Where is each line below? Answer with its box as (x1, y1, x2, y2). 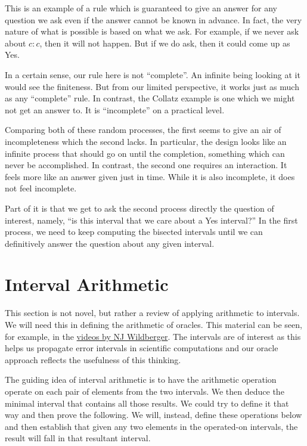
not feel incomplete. (5, 182, 77, 194)
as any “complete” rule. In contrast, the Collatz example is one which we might (5, 92, 295, 104)
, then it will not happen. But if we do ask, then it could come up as (39, 36, 290, 49)
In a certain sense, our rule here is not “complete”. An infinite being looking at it (5, 68, 300, 80)
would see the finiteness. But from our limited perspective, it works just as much (5, 80, 299, 92)
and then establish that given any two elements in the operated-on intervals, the (5, 420, 298, 432)
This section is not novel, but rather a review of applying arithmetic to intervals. (5, 306, 300, 319)
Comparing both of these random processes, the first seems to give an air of (5, 123, 281, 136)
